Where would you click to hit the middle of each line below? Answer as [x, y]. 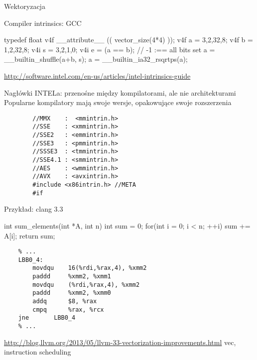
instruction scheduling [38, 352]
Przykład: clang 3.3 [34, 209]
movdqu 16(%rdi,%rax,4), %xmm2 [90, 268]
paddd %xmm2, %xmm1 [72, 277]
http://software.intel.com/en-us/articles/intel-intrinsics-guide [97, 75]
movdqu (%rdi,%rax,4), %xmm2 [86, 285]
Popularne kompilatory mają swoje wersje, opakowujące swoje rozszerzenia [118, 102]
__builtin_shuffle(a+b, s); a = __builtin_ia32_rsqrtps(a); [96, 59]
